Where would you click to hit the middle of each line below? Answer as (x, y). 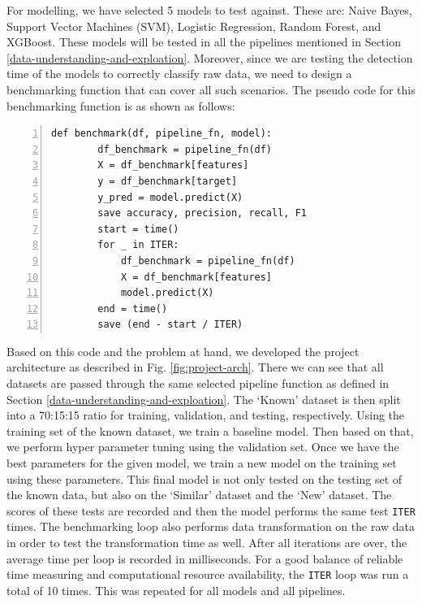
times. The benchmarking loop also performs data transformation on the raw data (211, 526)
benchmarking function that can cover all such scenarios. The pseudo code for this (211, 89)
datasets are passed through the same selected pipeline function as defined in (198, 383)
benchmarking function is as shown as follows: (121, 105)
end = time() (133, 309)
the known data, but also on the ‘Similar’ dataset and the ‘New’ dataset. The (199, 495)
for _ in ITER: (138, 245)
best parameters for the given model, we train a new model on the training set (202, 463)
